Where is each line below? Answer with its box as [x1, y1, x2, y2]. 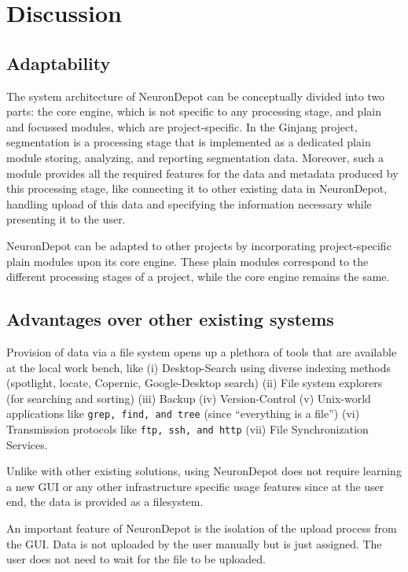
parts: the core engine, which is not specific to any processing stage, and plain [6, 103, 381, 120]
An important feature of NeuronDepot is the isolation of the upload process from [6, 519, 397, 536]
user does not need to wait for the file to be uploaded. [6, 551, 266, 567]
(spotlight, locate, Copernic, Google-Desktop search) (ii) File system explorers [6, 375, 383, 391]
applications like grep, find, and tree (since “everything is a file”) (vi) [6, 405, 360, 422]
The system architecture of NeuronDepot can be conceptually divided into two [6, 87, 385, 104]
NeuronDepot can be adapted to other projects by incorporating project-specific [6, 237, 391, 253]
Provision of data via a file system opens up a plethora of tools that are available [6, 343, 397, 360]
